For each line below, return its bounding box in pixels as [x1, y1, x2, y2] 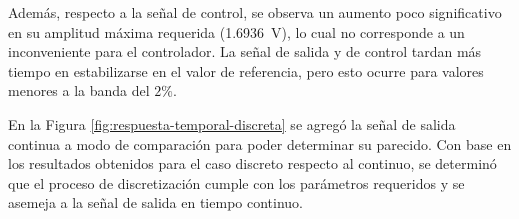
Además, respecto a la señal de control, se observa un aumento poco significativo [8, 2, 502, 22]
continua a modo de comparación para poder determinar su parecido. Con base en [8, 133, 512, 154]
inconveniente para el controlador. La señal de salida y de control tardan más [8, 41, 482, 62]
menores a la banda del [8, 80, 150, 101]
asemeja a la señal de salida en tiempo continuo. [8, 192, 303, 213]
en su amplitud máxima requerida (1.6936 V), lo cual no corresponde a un [8, 21, 465, 42]
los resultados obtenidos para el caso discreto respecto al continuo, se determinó [8, 153, 497, 174]
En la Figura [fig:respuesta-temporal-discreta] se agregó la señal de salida [8, 113, 456, 134]
